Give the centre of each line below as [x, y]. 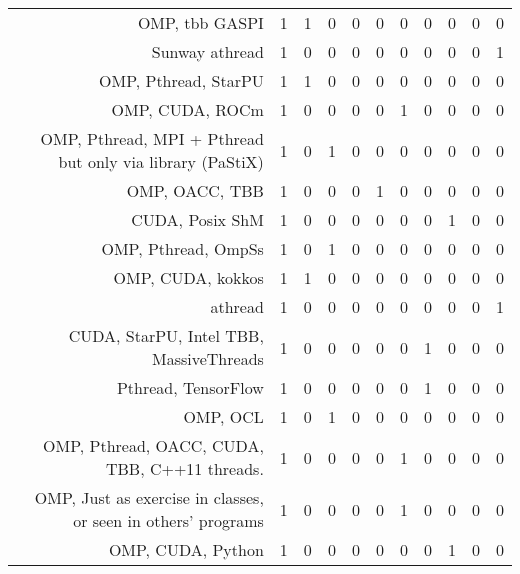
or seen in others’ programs [168, 520]
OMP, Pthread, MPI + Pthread [152, 138]
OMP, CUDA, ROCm [187, 109]
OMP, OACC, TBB [195, 190]
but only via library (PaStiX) [161, 161]
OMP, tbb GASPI [200, 22]
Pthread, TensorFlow [190, 387]
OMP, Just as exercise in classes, [149, 497]
